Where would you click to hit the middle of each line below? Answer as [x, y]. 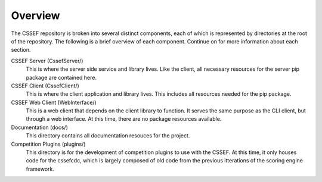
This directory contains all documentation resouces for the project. [108, 136]
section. [21, 50]
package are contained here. [61, 77]
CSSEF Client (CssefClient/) [45, 86]
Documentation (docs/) [40, 127]
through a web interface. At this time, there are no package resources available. [124, 119]
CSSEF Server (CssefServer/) [47, 61]
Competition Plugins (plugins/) [48, 144]
